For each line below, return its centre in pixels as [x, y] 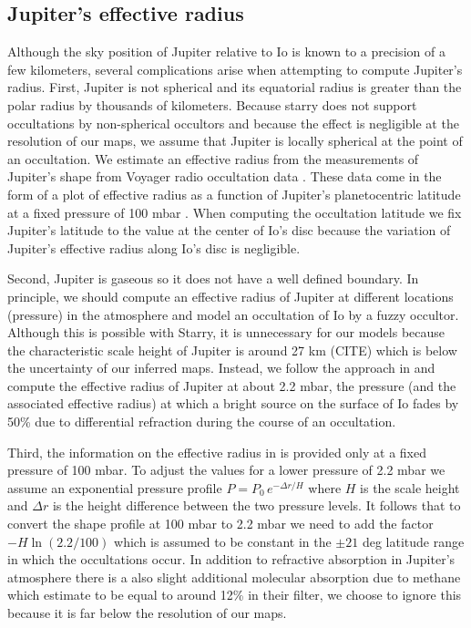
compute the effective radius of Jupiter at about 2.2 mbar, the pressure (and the [232, 385]
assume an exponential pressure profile [115, 487]
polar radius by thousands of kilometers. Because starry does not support [212, 104]
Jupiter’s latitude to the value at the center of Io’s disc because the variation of [229, 230]
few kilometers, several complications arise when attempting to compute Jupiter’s [235, 69]
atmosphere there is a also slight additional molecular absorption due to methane [234, 577]
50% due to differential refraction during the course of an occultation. [202, 422]
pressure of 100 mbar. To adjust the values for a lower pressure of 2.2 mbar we [226, 470]
